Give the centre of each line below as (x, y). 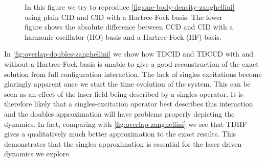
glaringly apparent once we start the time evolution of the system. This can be (127, 84)
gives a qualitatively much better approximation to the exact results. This (120, 134)
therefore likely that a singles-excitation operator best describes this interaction (129, 104)
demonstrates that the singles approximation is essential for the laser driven (123, 143)
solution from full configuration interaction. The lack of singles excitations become (133, 74)
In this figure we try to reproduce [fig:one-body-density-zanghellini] (130, 7)
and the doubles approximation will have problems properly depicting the (119, 113)
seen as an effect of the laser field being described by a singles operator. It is (124, 93)
